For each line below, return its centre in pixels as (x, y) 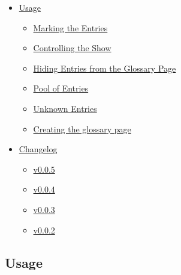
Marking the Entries (70, 27)
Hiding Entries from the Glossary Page (105, 68)
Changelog (38, 149)
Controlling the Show (72, 48)
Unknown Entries (65, 108)
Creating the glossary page (82, 128)
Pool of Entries (61, 88)
